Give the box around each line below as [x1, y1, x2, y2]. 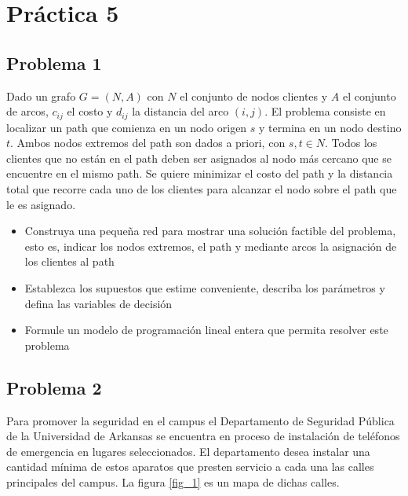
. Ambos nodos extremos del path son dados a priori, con [10, 134, 286, 151]
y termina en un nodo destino [259, 119, 402, 135]
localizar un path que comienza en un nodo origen [6, 119, 247, 135]
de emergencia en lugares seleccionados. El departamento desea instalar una [6, 443, 370, 459]
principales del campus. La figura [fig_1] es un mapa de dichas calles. [6, 473, 340, 490]
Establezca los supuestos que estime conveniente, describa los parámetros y [24, 279, 385, 296]
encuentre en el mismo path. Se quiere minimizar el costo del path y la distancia [6, 165, 393, 182]
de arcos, [6, 103, 49, 119]
